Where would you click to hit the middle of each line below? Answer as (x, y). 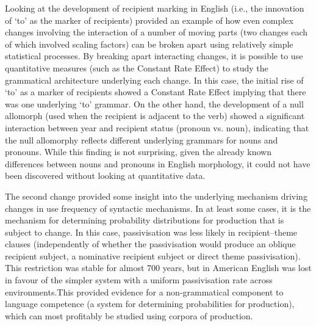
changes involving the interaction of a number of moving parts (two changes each (156, 32)
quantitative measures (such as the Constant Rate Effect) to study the (137, 67)
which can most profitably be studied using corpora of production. (129, 315)
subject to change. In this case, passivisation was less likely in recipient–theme (151, 232)
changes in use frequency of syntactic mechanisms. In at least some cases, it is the (158, 208)
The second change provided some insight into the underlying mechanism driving (156, 196)
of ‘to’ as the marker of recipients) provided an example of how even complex (149, 20)
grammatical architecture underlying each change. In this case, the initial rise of (154, 80)
